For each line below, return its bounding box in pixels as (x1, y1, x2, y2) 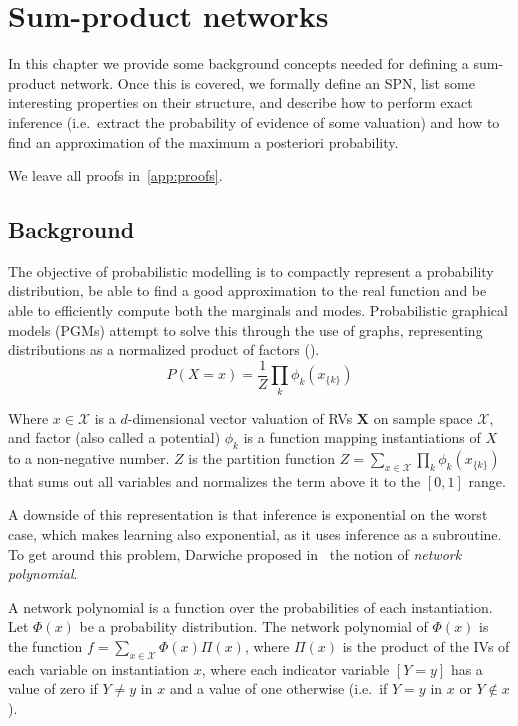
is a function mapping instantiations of (243, 427, 481, 448)
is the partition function (188, 448, 336, 469)
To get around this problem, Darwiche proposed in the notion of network (8, 543, 462, 564)
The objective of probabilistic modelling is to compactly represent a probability (8, 260, 494, 281)
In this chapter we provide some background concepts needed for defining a (8, 53, 469, 74)
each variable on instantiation (8, 658, 189, 679)
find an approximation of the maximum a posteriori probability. (8, 131, 399, 152)
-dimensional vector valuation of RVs (127, 407, 353, 428)
